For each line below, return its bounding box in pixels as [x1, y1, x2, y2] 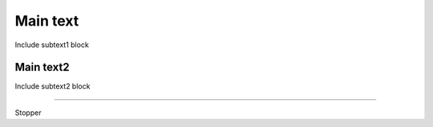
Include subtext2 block [14, 81, 91, 91]
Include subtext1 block [14, 40, 90, 50]
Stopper [14, 108, 42, 117]
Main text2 [14, 61, 70, 74]
